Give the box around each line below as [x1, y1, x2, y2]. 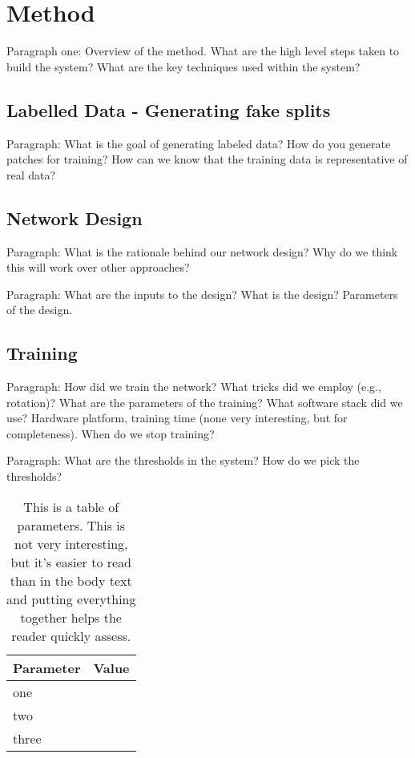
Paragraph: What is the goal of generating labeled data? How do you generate [6, 135, 391, 151]
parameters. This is [17, 515, 126, 534]
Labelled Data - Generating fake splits [6, 97, 331, 122]
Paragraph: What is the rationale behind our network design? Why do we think [6, 243, 398, 260]
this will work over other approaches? [6, 259, 190, 276]
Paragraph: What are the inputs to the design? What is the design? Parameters [6, 285, 398, 302]
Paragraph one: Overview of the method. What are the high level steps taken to [6, 42, 400, 59]
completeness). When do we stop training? [6, 425, 215, 441]
